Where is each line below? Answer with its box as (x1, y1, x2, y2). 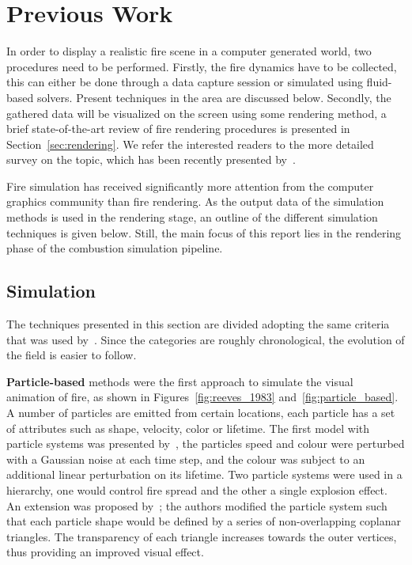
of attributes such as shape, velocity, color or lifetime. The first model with (6, 419, 370, 436)
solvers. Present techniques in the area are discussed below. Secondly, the (36, 89, 391, 105)
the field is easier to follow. (6, 347, 137, 363)
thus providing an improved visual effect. (6, 544, 204, 560)
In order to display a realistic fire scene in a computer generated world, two (6, 43, 372, 59)
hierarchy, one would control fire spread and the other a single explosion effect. (6, 481, 387, 498)
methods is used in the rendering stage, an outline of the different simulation (6, 209, 378, 226)
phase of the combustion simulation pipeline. (6, 240, 223, 256)
